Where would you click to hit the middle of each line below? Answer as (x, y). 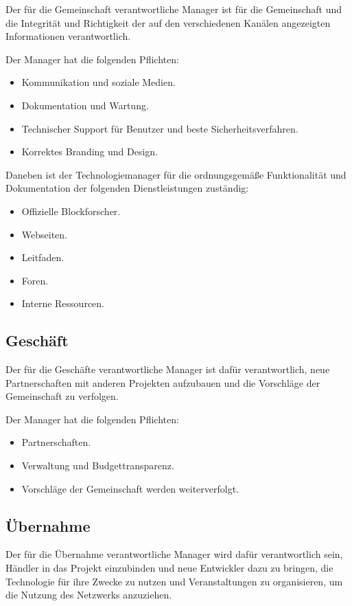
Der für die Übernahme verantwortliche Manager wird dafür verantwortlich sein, (174, 554)
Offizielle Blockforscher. (71, 211)
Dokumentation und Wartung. (85, 105)
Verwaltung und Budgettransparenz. (98, 465)
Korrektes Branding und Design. (90, 151)
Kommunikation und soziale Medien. (98, 82)
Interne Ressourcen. (63, 303)
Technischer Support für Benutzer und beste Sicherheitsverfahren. (160, 128)
